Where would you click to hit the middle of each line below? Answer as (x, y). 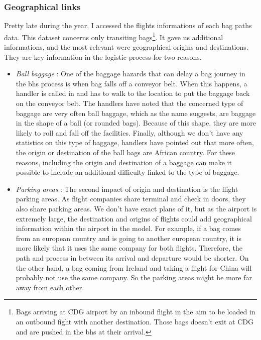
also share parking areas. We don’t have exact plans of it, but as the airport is (136, 208)
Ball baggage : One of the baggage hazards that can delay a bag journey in (130, 74)
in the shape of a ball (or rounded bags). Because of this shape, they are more (136, 123)
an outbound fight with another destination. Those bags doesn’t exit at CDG (135, 321)
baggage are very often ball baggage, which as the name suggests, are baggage (136, 113)
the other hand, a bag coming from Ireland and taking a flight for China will (134, 267)
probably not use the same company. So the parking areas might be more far (134, 277)
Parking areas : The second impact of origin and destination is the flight (127, 189)
